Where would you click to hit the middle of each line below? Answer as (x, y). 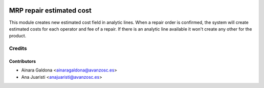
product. (18, 36)
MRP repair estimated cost (50, 10)
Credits (18, 49)
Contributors (22, 61)
